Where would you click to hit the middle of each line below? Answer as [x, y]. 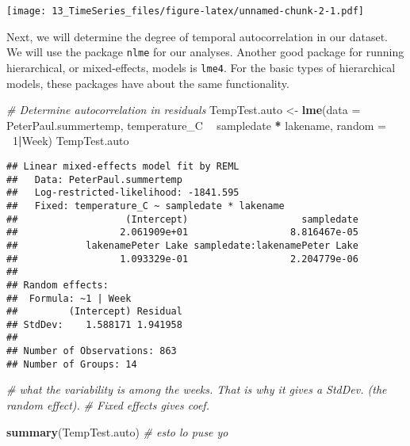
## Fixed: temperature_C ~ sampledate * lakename [146, 206]
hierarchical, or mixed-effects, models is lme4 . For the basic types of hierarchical [201, 67]
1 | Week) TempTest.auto [71, 141]
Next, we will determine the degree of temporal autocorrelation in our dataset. [197, 36]
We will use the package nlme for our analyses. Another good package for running [205, 52]
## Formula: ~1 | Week [69, 298]
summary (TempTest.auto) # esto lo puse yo [117, 431]
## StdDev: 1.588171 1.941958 [94, 324]
